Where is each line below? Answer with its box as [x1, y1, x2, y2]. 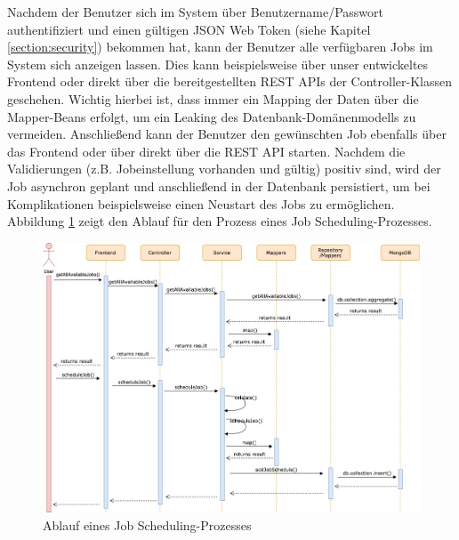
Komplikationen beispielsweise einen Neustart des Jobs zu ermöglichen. [7, 194, 395, 213]
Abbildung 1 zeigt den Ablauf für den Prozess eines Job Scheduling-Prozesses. [7, 212, 432, 230]
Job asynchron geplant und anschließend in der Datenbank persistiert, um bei [7, 176, 431, 195]
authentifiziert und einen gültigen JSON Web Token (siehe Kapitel [7, 20, 371, 38]
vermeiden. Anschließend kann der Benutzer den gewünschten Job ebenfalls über [7, 125, 447, 143]
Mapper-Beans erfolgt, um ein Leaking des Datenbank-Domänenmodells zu [7, 107, 416, 125]
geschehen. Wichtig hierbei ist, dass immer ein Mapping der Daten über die [7, 89, 419, 108]
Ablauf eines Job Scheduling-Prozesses [43, 515, 252, 534]
